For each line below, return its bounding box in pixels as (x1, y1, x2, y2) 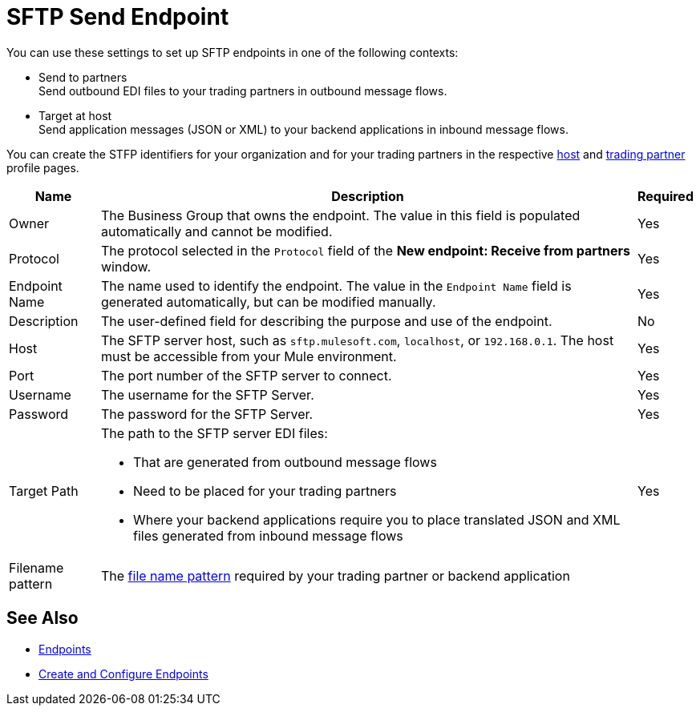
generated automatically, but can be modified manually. (100, 293, 436, 310)
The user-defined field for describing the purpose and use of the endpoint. (100, 312, 552, 329)
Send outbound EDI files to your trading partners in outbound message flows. (38, 83, 447, 98)
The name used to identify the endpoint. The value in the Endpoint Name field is (100, 277, 572, 294)
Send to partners (38, 70, 127, 84)
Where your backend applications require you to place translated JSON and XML (132, 511, 621, 528)
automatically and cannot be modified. (100, 223, 333, 239)
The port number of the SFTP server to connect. (100, 367, 392, 384)
